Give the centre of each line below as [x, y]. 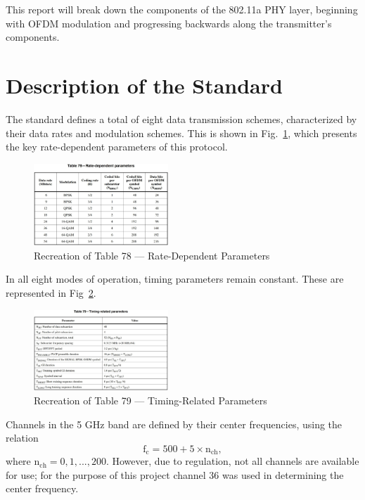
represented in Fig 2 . [51, 292]
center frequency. [42, 488]
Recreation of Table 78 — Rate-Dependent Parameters [152, 255]
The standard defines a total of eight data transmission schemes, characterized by [181, 118]
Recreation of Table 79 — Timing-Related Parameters [151, 400]
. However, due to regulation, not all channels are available [232, 461]
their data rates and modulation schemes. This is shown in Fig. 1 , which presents [181, 133]
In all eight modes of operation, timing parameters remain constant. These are [175, 279]
